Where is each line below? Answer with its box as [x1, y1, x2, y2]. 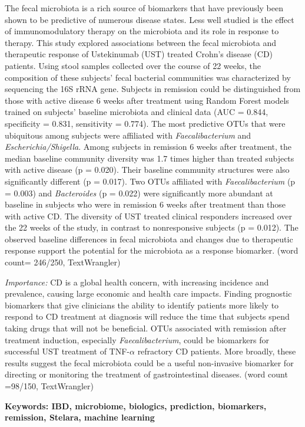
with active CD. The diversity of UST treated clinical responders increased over [5, 209, 292, 222]
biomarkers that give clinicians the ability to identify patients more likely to [5, 298, 279, 311]
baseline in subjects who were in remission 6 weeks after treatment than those [5, 198, 286, 211]
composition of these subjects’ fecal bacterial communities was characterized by [5, 71, 291, 83]
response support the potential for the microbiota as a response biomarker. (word [5, 244, 299, 257]
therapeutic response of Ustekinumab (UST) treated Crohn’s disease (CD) [5, 48, 273, 60]
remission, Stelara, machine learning [5, 411, 155, 423]
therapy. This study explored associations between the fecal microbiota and [5, 36, 276, 48]
